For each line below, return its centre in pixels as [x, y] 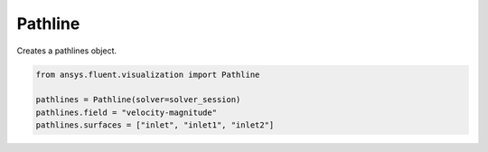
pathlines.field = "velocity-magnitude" [126, 112]
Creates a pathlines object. [67, 51]
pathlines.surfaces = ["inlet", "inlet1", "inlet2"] [155, 125]
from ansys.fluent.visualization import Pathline [148, 74]
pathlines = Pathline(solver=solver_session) [138, 100]
